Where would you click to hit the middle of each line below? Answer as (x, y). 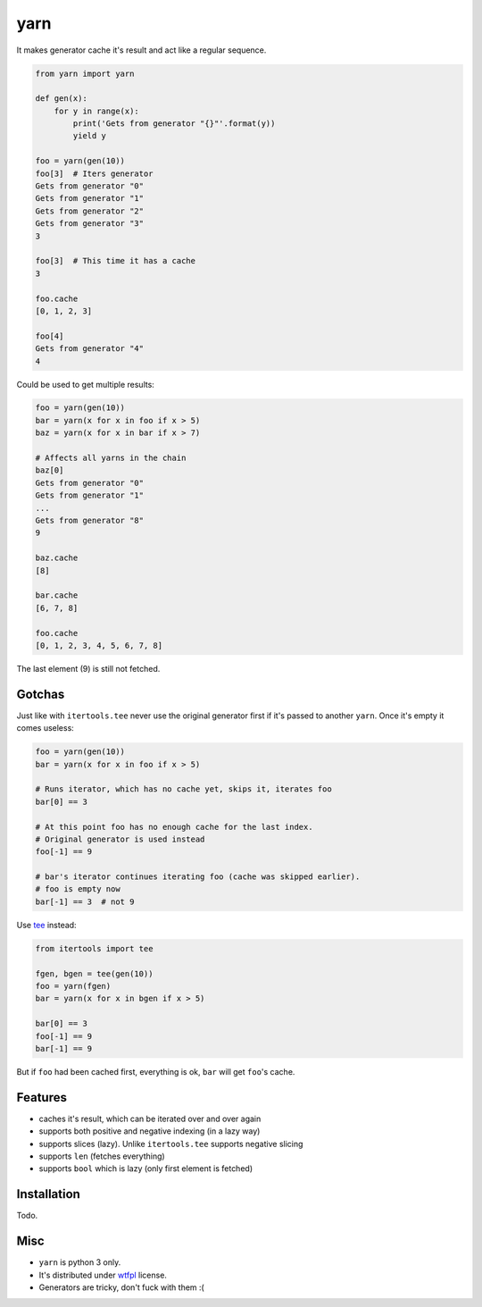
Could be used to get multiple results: (86, 384)
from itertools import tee (94, 948)
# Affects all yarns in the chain (111, 458)
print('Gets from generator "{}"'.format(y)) (174, 124)
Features (42, 1098)
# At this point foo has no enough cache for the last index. (174, 827)
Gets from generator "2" (90, 211)
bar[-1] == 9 (64, 1048)
